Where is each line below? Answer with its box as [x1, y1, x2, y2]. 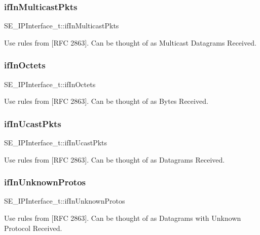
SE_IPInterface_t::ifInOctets [4, 79, 96, 89]
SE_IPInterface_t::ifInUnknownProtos [4, 195, 125, 206]
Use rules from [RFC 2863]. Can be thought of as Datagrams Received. [4, 154, 225, 165]
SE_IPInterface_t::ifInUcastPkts [4, 137, 107, 148]
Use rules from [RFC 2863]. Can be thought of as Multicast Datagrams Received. [4, 37, 256, 48]
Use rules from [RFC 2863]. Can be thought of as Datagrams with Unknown [4, 213, 241, 223]
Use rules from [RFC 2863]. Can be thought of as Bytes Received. [4, 96, 208, 106]
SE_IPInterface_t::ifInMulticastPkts [4, 20, 119, 31]
